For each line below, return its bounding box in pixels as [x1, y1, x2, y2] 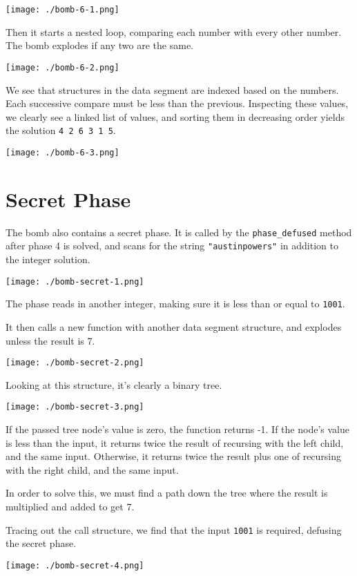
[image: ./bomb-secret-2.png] [6, 358, 144, 368]
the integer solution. [6, 252, 90, 267]
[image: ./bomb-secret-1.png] [6, 276, 144, 287]
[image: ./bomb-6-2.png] [6, 62, 119, 73]
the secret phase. [6, 536, 77, 550]
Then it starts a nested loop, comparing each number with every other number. [6, 24, 342, 39]
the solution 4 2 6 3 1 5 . [6, 123, 116, 137]
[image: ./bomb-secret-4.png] [6, 560, 144, 570]
